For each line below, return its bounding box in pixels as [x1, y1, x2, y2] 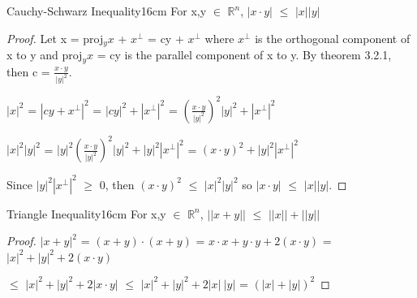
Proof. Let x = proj [6, 29, 104, 46]
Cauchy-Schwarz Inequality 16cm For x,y [6, 2, 207, 19]
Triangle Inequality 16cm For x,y [6, 205, 166, 222]
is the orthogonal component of [255, 29, 411, 46]
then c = [6, 63, 50, 80]
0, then [99, 175, 135, 192]
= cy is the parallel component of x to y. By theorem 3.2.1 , [97, 46, 392, 63]
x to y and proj [6, 46, 83, 63]
